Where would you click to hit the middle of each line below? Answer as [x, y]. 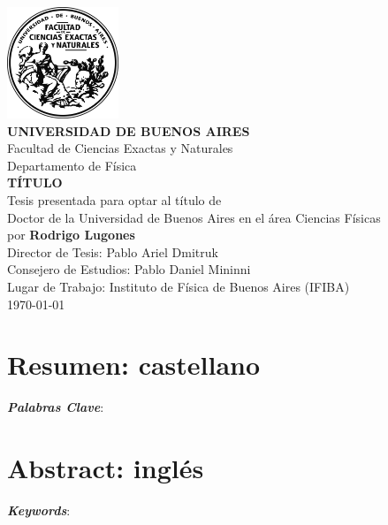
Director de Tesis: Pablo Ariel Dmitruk [113, 251]
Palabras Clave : [56, 407]
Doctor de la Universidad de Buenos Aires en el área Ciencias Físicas [194, 217]
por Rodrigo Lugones [71, 235]
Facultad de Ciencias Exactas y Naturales [120, 148]
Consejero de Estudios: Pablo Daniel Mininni [129, 269]
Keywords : [39, 510]
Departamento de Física [72, 165]
